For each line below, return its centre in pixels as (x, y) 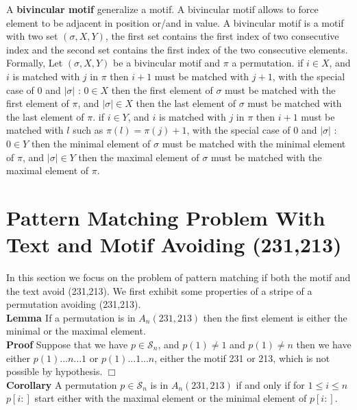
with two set (32, 36)
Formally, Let (35, 63)
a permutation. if (268, 63)
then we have (324, 344)
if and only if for (270, 384)
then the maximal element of (139, 157)
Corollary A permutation (62, 384)
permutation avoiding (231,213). (74, 304)
